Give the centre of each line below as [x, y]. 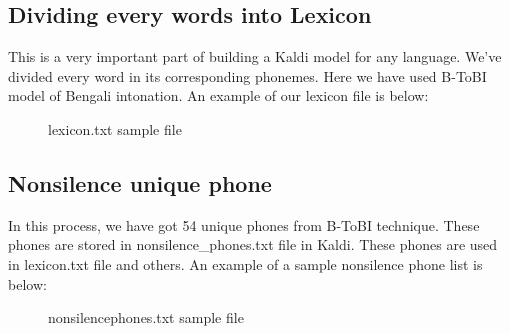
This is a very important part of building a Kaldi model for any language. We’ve [255, 56]
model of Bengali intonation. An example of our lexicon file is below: [218, 95]
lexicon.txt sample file [115, 128]
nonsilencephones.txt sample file [146, 317]
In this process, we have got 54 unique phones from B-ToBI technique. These [244, 224]
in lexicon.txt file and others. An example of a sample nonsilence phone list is [245, 263]
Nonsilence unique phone [140, 182]
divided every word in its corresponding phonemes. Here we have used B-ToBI [247, 75]
